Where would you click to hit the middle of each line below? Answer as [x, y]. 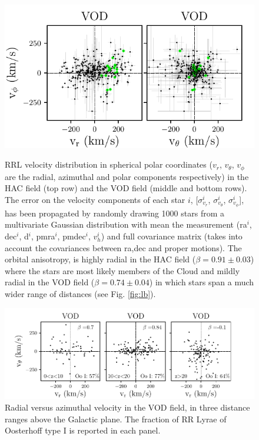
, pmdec [72, 236]
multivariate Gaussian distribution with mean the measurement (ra [126, 224]
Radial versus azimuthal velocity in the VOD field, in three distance [127, 407]
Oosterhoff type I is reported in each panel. [83, 430]
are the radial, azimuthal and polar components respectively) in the [127, 176]
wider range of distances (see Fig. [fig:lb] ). [80, 294]
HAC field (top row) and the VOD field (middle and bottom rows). [126, 188]
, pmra [43, 236]
